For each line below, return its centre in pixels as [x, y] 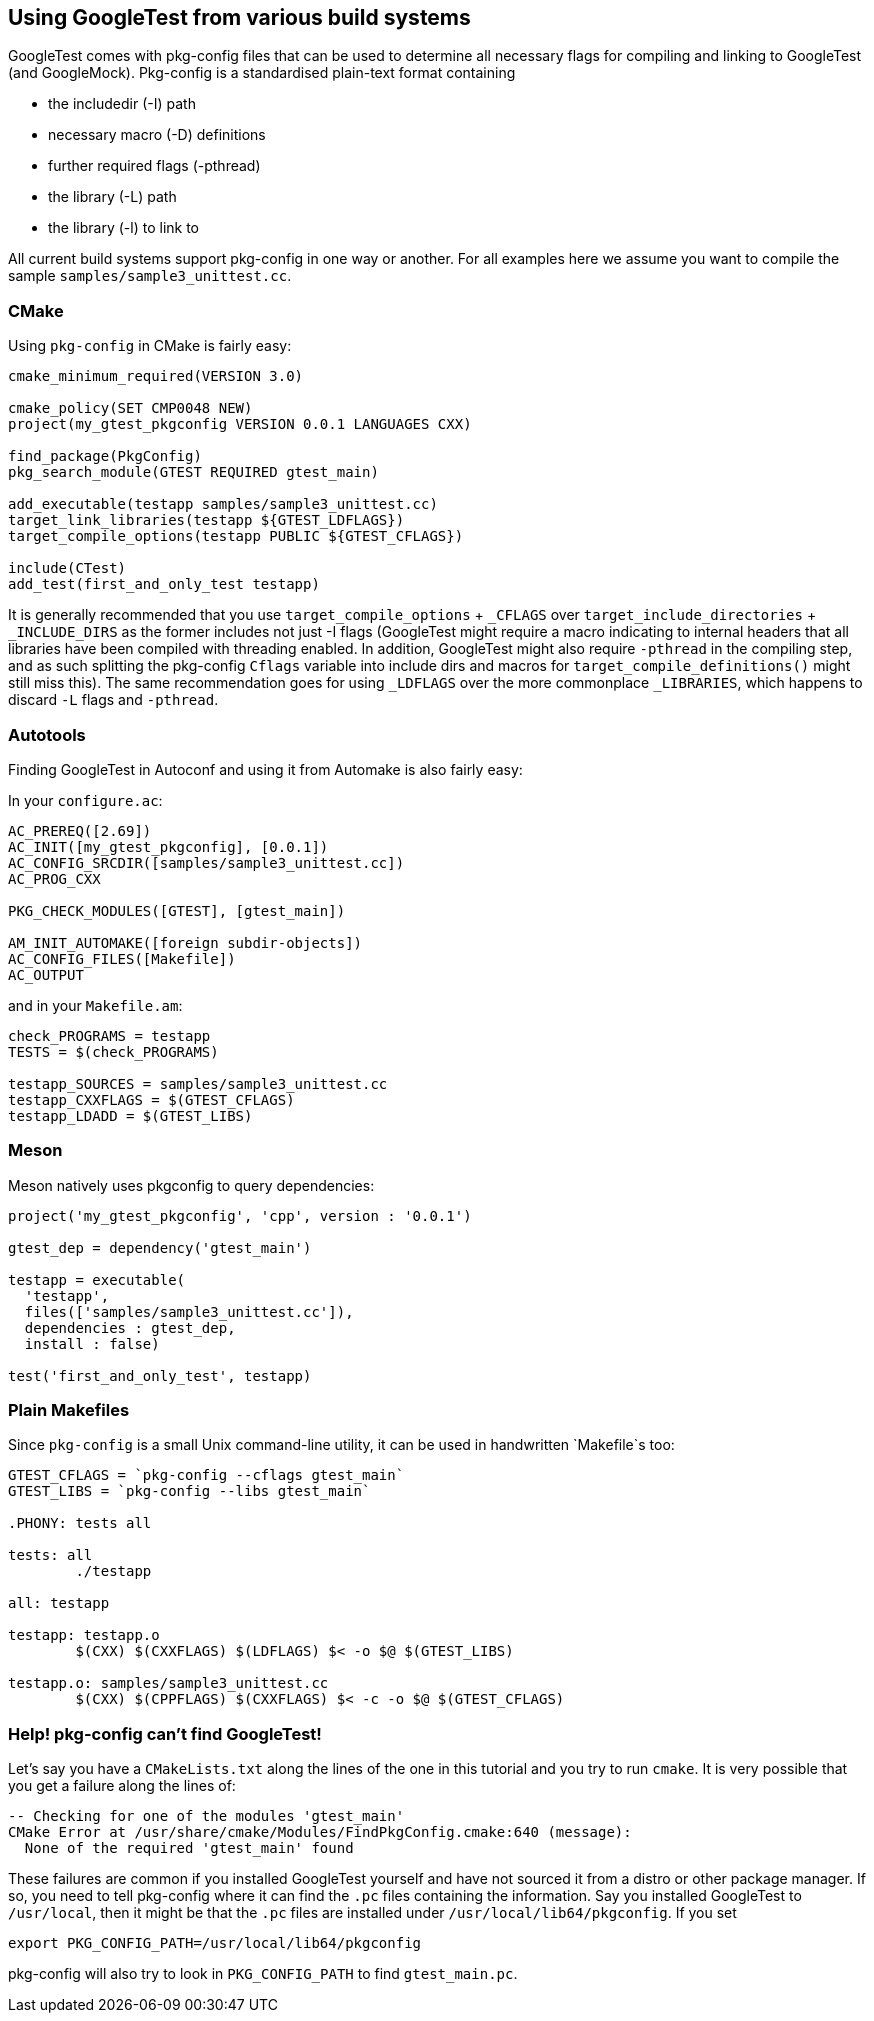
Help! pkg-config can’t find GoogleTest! [165, 1733]
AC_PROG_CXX [54, 878]
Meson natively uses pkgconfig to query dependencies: [191, 1185]
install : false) [92, 1343]
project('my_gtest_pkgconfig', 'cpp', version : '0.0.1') [240, 1215]
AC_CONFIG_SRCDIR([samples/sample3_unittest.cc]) [206, 862]
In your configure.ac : [85, 800]
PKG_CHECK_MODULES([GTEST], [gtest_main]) [177, 910]
